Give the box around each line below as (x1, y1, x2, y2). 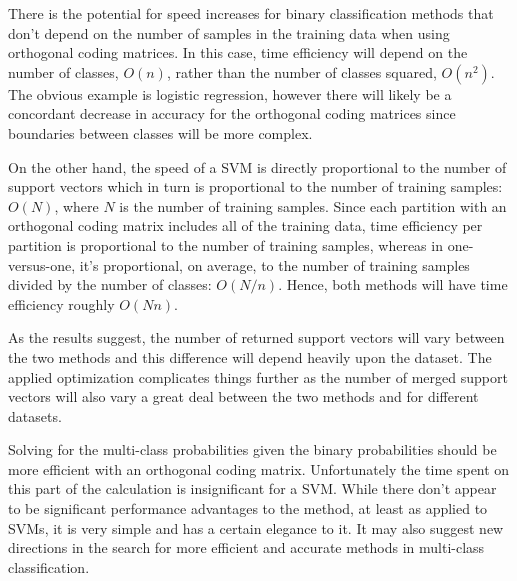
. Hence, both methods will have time (278, 274, 508, 295)
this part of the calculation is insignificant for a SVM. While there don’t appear (8, 478, 497, 499)
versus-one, (8, 254, 76, 275)
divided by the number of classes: (8, 274, 212, 295)
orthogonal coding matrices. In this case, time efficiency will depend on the (8, 42, 468, 63)
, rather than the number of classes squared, (166, 61, 437, 82)
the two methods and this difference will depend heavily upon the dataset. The (8, 346, 492, 367)
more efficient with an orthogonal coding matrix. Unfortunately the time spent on (8, 458, 510, 479)
